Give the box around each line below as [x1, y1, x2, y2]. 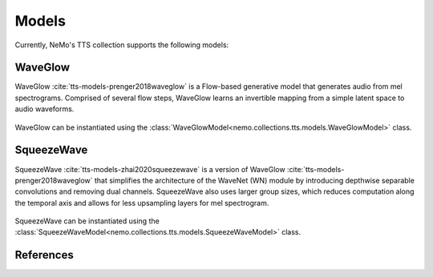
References [14, 248, 74, 262]
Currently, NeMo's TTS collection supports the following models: [14, 40, 229, 50]
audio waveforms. [14, 104, 75, 114]
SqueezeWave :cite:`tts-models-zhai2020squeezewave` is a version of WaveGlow [14, 164, 285, 174]
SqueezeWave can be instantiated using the [14, 216, 160, 226]
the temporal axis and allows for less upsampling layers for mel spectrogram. [14, 198, 269, 207]
